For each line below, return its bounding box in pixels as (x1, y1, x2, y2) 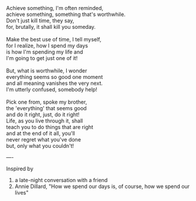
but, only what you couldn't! (6, 143, 74, 149)
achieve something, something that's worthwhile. (6, 11, 126, 18)
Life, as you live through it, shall (6, 117, 83, 124)
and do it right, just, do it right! (6, 111, 80, 118)
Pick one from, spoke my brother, (6, 98, 87, 106)
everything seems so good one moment (6, 74, 103, 80)
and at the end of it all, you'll (6, 130, 76, 137)
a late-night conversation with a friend (14, 177, 108, 183)
